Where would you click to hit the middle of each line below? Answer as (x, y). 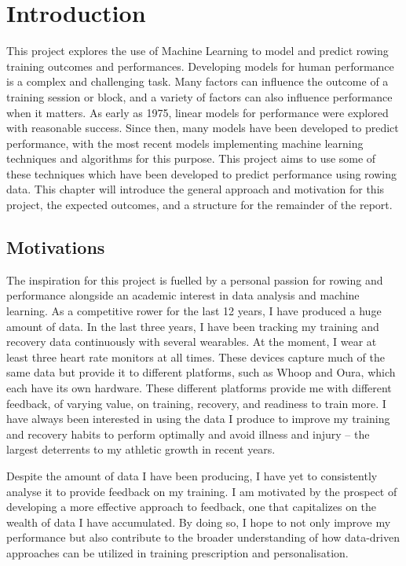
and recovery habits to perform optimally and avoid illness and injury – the (188, 434)
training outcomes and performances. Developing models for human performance (200, 66)
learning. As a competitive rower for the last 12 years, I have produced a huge (194, 311)
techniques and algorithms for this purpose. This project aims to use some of (191, 158)
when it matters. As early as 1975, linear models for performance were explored (198, 112)
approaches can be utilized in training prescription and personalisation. (177, 552)
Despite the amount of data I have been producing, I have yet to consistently (192, 475)
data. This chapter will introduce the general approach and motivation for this (196, 189)
